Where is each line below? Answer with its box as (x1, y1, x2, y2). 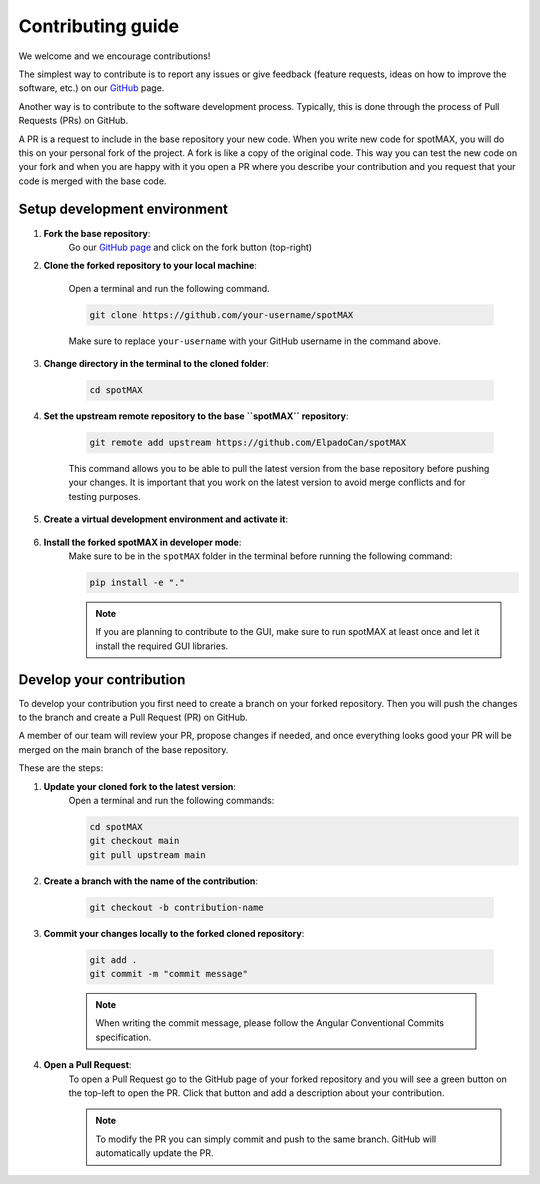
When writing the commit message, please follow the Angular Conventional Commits (95, 1017, 445, 1029)
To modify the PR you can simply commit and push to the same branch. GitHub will (95, 1133, 437, 1145)
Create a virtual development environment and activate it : (43, 513, 289, 525)
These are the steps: (18, 762, 104, 774)
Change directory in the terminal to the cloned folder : (43, 358, 270, 370)
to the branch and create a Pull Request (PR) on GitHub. (18, 711, 249, 724)
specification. (95, 1031, 152, 1043)
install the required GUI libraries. (95, 640, 229, 652)
